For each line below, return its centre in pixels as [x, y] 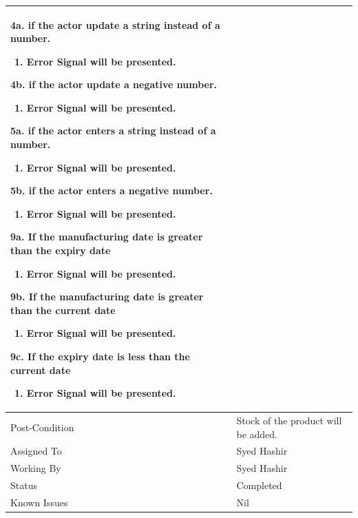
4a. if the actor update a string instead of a [115, 24]
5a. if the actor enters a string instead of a [113, 131]
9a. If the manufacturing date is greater [107, 237]
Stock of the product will [289, 421]
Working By [36, 468]
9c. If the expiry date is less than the [100, 356]
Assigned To [36, 451]
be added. [257, 434]
